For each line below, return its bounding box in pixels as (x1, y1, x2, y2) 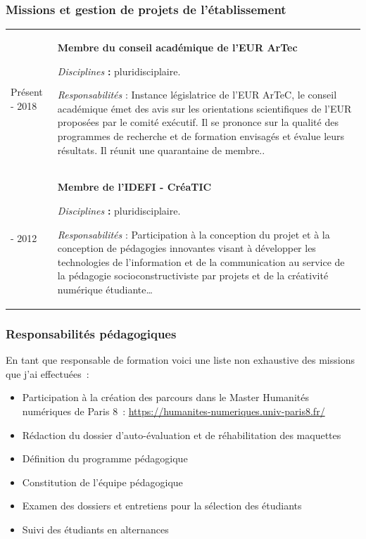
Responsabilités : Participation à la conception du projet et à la (57, 227, 330, 241)
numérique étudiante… (57, 281, 153, 296)
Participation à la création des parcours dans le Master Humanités (22, 390, 309, 405)
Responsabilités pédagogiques (6, 324, 177, 342)
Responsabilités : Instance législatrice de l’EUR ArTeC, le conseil (57, 87, 337, 102)
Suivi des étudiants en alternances (22, 522, 169, 536)
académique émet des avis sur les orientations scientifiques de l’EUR (57, 101, 352, 115)
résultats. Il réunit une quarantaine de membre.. (57, 142, 265, 157)
